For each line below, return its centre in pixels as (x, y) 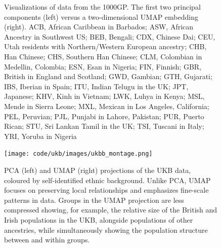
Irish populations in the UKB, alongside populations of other (99, 219)
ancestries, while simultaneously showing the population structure (106, 229)
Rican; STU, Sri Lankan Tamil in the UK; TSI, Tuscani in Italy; (104, 126)
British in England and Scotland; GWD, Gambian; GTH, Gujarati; (108, 76)
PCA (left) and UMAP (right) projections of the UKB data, (98, 170)
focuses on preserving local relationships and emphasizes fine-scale (106, 190)
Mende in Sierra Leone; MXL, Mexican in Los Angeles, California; (107, 106)
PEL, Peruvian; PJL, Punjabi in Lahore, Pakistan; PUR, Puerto (104, 116)
